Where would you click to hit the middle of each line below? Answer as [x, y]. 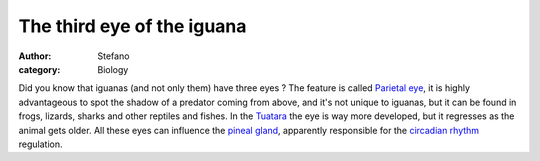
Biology [113, 69]
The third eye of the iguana [132, 26]
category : [39, 69]
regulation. [40, 144]
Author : [35, 56]
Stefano [113, 56]
